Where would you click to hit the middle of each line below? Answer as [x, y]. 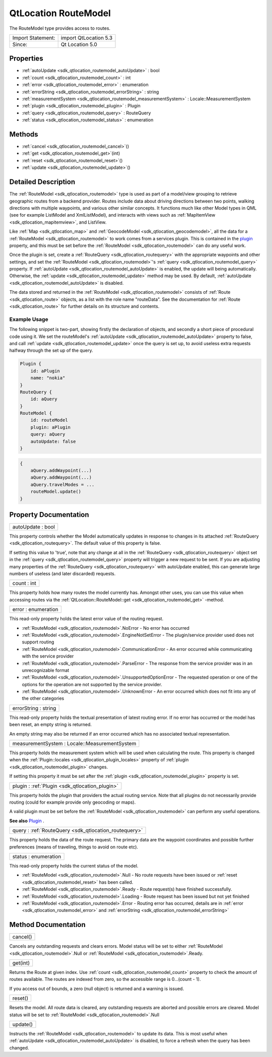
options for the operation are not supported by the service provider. [92, 684]
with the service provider [48, 656]
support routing [38, 642]
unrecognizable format [46, 670]
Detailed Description [42, 182]
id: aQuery [44, 399]
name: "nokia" [48, 378]
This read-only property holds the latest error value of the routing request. [86, 619]
